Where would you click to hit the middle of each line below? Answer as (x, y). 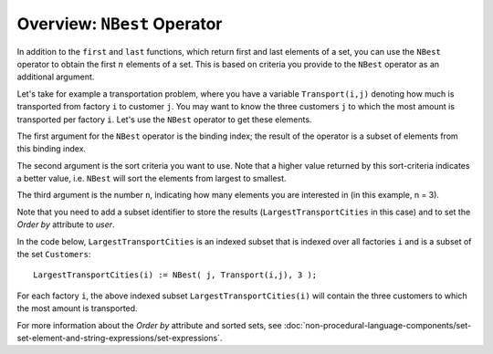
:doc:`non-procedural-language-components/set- (378, 325)
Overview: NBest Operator (120, 24)
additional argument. (56, 77)
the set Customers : (54, 255)
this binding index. (52, 149)
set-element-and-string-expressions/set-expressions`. (120, 338)
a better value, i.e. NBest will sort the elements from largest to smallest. (152, 179)
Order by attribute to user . (66, 224)
